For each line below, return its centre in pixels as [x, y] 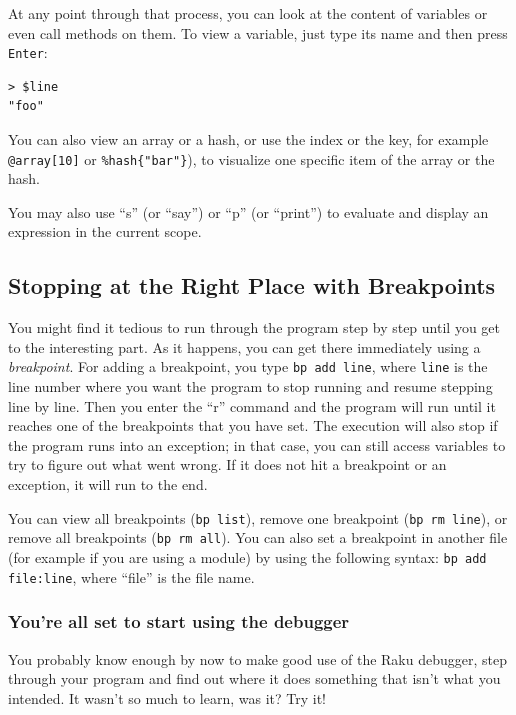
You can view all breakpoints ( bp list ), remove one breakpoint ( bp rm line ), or [258, 517]
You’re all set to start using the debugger [179, 621]
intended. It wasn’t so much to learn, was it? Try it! [167, 697]
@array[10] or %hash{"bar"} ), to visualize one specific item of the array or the [251, 158]
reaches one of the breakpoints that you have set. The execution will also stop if [253, 425]
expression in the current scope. [105, 231]
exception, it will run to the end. [108, 484]
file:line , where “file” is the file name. [131, 576]
